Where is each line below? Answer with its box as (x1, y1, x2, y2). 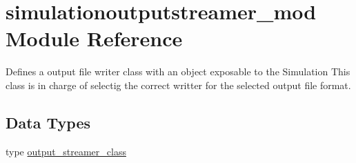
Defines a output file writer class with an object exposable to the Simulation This (6, 64, 350, 79)
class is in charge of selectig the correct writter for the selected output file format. (6, 77, 351, 92)
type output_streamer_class (6, 144, 126, 158)
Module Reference (6, 24, 183, 52)
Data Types (6, 111, 90, 133)
